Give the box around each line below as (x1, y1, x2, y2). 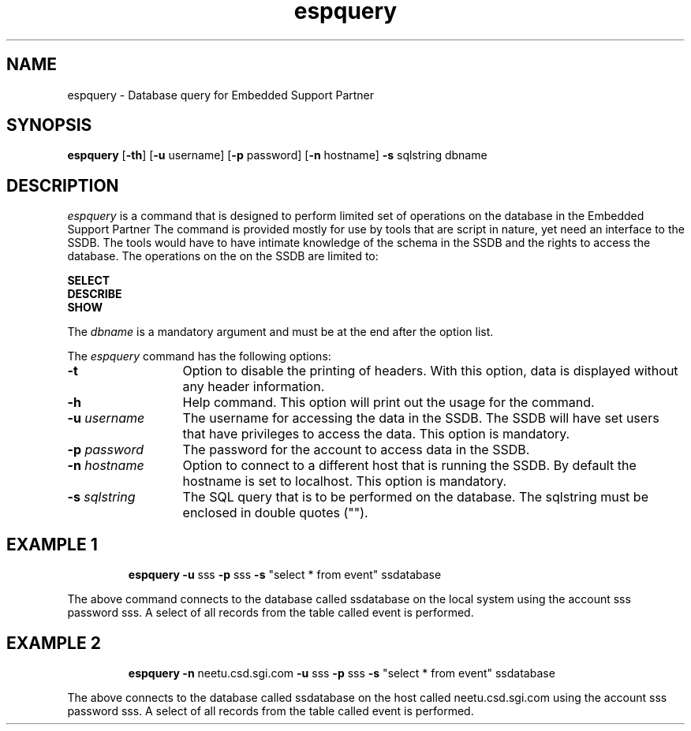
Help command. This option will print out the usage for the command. (182, 394, 595, 411)
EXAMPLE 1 (6, 534, 98, 554)
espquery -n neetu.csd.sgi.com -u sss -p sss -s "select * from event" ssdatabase (128, 666, 555, 680)
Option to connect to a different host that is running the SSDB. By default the (182, 457, 637, 474)
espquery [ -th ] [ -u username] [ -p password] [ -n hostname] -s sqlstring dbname (67, 148, 487, 162)
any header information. (182, 379, 325, 395)
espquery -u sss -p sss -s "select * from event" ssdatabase (128, 568, 442, 582)
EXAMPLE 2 (6, 632, 101, 653)
